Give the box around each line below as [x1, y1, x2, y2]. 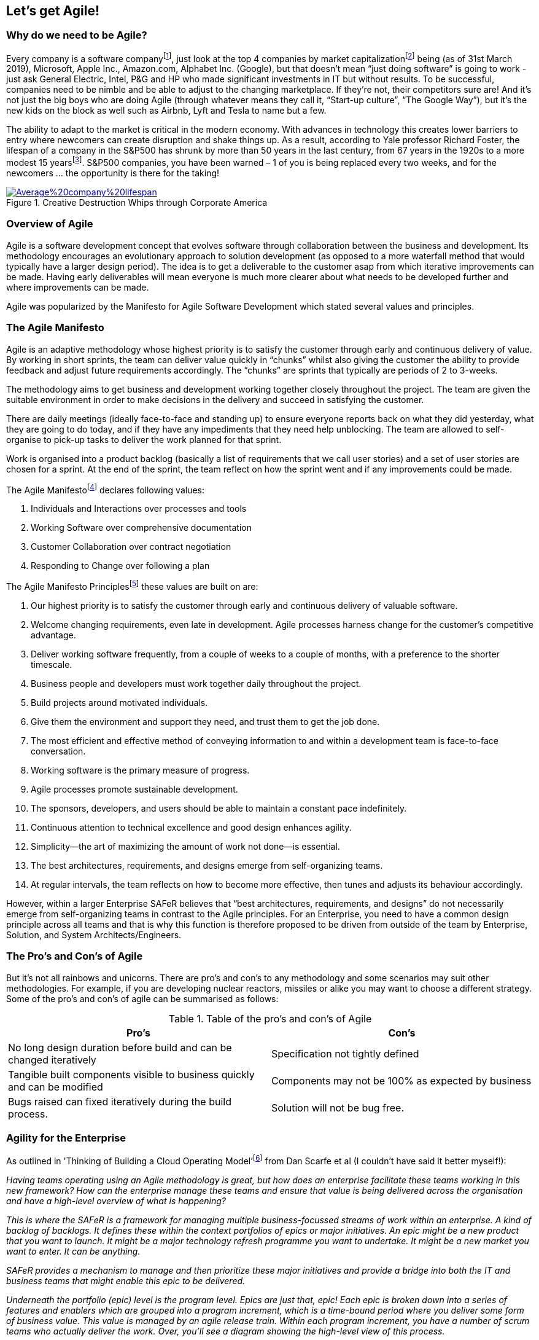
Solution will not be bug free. [271, 1101, 404, 1114]
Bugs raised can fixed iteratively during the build [8, 1095, 231, 1108]
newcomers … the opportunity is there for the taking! [6, 168, 220, 179]
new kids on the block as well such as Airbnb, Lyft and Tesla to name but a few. [6, 105, 327, 116]
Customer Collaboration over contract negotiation [31, 541, 231, 552]
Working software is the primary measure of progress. [31, 764, 250, 775]
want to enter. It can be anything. [6, 1246, 141, 1257]
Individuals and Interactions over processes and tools [31, 503, 247, 514]
